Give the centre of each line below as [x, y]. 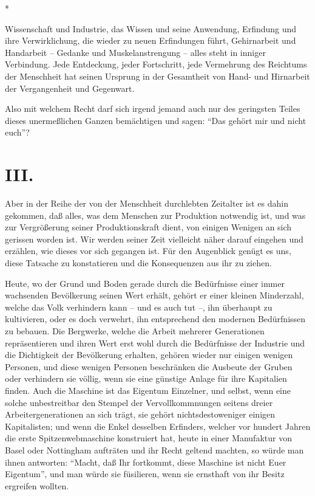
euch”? [17, 132]
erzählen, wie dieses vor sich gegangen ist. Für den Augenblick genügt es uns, [148, 251]
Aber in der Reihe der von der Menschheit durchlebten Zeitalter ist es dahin [147, 203]
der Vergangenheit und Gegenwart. [70, 88]
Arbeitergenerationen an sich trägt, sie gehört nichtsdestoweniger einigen [140, 414]
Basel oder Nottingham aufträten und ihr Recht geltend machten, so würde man [154, 449]
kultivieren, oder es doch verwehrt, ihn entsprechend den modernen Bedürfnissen [155, 319]
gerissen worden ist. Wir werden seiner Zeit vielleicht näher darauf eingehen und [154, 239]
